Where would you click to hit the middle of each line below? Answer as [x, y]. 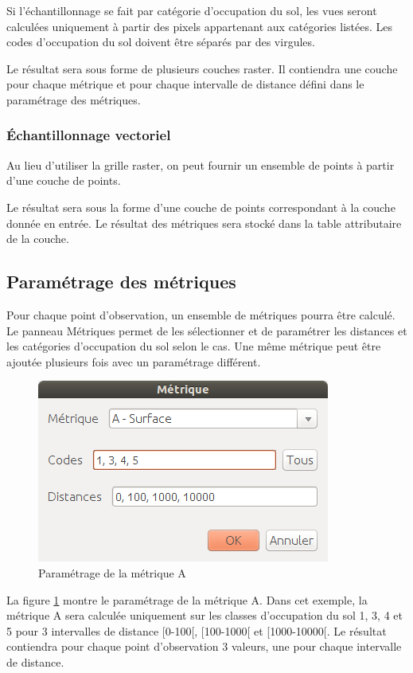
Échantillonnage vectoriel [89, 135]
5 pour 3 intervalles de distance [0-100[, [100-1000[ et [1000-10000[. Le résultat [197, 630]
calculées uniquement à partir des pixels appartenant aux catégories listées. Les [200, 26]
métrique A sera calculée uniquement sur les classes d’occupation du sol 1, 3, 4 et [205, 615]
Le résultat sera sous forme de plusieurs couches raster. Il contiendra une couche [202, 68]
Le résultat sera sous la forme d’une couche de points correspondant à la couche [201, 207]
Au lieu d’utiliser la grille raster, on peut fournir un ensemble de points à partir [201, 164]
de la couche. [38, 239]
